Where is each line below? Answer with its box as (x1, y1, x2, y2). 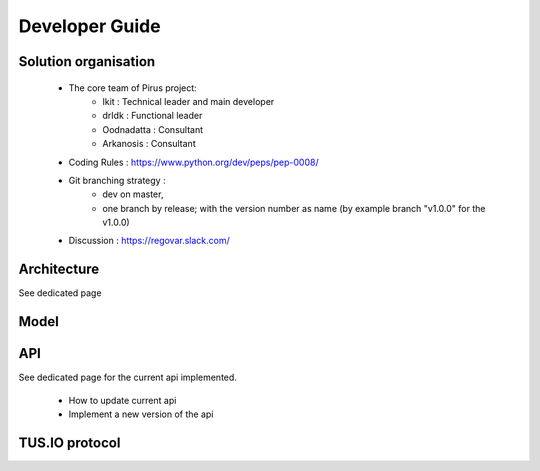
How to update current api (68, 394, 177, 406)
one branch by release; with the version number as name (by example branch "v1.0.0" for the (102, 202, 486, 214)
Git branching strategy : (68, 174, 166, 186)
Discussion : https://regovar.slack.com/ (68, 235, 230, 247)
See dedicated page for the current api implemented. (18, 371, 237, 384)
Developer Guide (18, 15, 161, 37)
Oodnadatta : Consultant (102, 123, 204, 135)
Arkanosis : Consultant (102, 138, 196, 150)
